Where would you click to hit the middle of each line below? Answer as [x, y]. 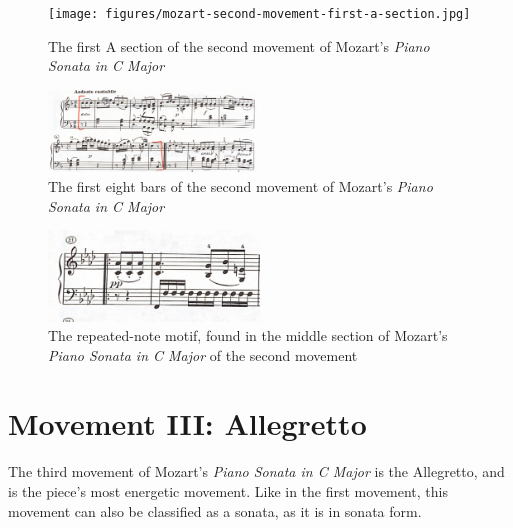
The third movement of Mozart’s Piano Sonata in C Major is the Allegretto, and [256, 471]
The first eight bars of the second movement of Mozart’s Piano [240, 186]
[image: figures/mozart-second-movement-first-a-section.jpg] [259, 14]
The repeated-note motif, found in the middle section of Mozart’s [248, 335]
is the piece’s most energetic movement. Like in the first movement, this [228, 491]
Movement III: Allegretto [187, 423]
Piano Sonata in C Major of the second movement [203, 354]
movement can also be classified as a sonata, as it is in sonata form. [215, 510]
